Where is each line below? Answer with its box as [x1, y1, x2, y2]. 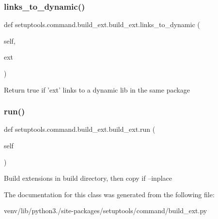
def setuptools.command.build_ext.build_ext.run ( [4, 124, 156, 134]
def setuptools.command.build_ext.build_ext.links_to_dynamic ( [4, 19, 200, 30]
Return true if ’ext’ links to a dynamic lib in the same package [4, 84, 190, 94]
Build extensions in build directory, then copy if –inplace [4, 173, 172, 183]
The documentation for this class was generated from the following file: [4, 189, 215, 199]
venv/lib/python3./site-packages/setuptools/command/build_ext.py [4, 205, 207, 216]
